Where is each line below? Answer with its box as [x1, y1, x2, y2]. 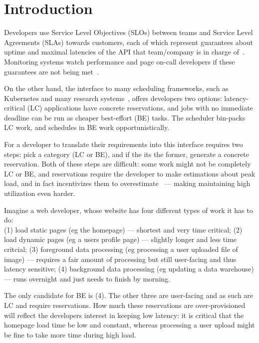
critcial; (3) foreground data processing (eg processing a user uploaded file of [4, 244, 238, 254]
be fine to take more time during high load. [4, 329, 136, 339]
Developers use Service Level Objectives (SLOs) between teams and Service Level [4, 27, 253, 37]
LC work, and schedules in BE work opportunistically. [4, 122, 170, 132]
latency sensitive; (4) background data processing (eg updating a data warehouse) [4, 263, 254, 274]
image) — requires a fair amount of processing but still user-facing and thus [4, 253, 237, 264]
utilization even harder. [4, 188, 75, 198]
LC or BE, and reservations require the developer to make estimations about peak [4, 168, 256, 178]
